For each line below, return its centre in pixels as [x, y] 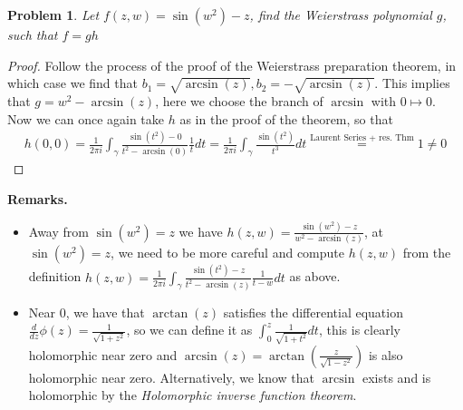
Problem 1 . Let [53, 15]
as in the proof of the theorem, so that [286, 118]
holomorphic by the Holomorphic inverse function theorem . [193, 395]
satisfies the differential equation [313, 312]
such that [33, 34]
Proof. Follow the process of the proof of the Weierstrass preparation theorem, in [232, 65]
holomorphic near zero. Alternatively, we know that [171, 377]
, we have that [105, 312]
